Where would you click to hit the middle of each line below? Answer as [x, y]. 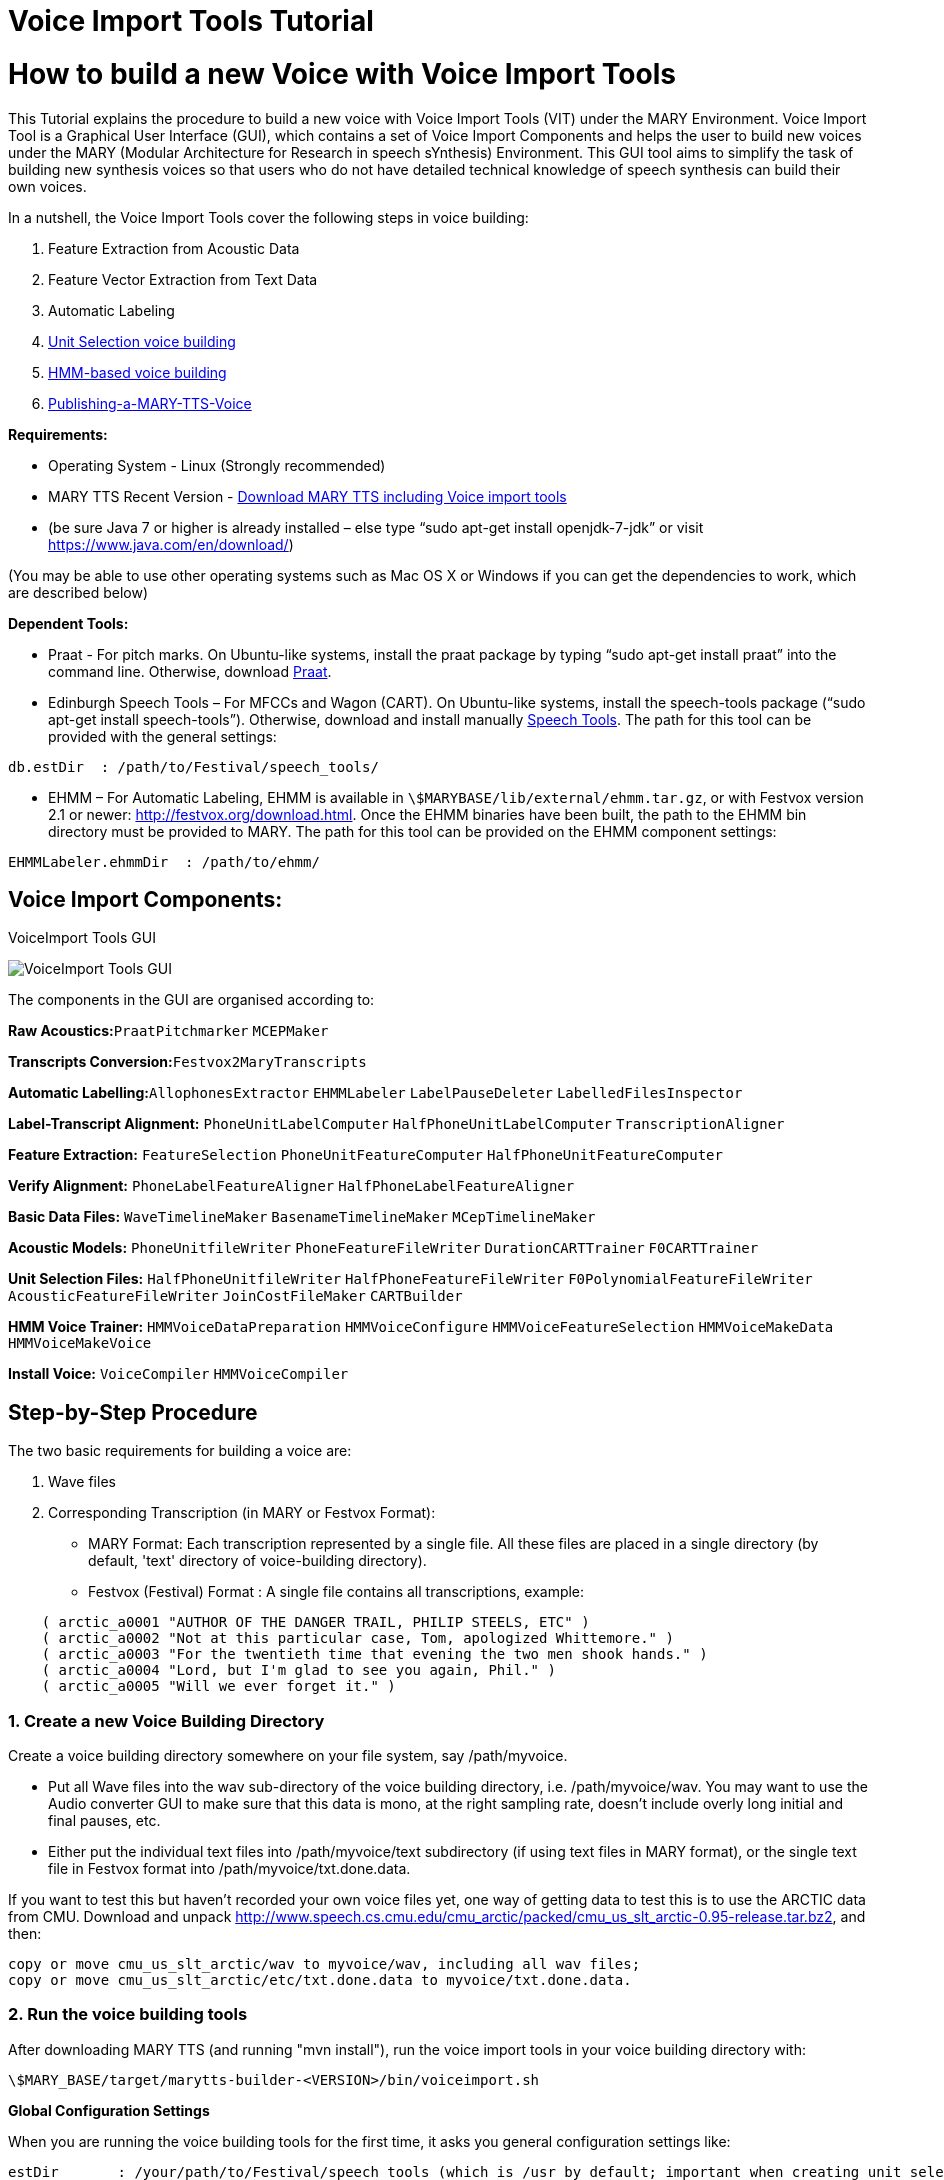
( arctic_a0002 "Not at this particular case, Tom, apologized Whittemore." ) [357, 1638]
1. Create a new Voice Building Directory [166, 1720]
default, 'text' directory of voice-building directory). [257, 1561]
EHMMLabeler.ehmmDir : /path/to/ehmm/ [164, 861]
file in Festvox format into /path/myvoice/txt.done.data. [229, 1868]
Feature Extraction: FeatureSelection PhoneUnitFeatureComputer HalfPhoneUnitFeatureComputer [365, 1155]
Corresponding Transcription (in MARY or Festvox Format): [242, 1513]
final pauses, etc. [104, 1820]
